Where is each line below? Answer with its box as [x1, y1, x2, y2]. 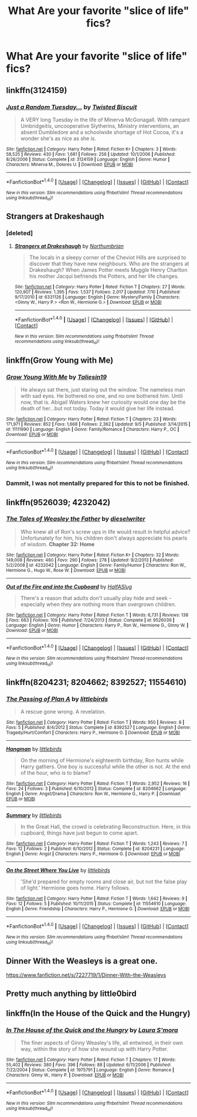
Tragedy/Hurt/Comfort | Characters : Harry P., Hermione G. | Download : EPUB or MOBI [6, 730, 180, 736]
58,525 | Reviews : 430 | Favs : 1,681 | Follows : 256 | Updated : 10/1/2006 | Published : [6, 151, 176, 157]
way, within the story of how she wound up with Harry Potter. [20, 1046, 169, 1053]
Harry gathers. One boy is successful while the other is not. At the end [20, 763, 191, 770]
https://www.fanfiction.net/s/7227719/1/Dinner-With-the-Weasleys [6, 972, 167, 979]
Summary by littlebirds [6, 812, 62, 819]
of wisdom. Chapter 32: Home [20, 540, 95, 547]
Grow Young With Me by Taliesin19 [6, 373, 107, 381]
